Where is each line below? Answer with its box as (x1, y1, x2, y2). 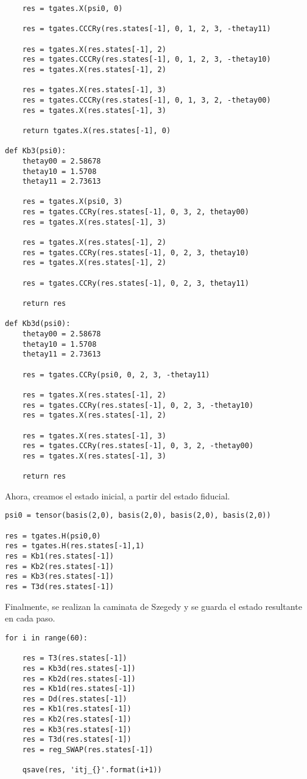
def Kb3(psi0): (5, 147, 66, 156)
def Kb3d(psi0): (5, 319, 71, 328)
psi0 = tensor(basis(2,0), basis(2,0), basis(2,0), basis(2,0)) (5, 511, 271, 520)
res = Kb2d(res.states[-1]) (22, 674, 136, 683)
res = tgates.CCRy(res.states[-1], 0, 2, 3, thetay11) (22, 278, 249, 288)
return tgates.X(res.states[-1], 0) (22, 126, 171, 135)
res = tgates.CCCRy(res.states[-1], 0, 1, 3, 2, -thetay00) (22, 95, 271, 104)
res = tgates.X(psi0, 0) (22, 4, 123, 13)
